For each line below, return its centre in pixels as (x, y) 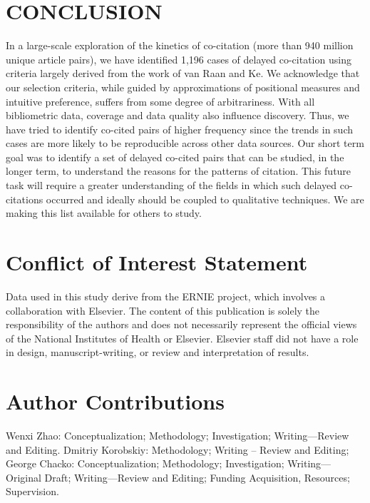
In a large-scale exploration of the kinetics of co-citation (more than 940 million (180, 45)
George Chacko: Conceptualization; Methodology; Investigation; (145, 463)
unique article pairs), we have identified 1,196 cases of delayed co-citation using (179, 59)
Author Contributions (115, 401)
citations (25, 199)
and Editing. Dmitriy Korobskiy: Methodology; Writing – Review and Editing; (178, 449)
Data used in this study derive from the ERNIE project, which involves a (166, 296)
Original (24, 477)
